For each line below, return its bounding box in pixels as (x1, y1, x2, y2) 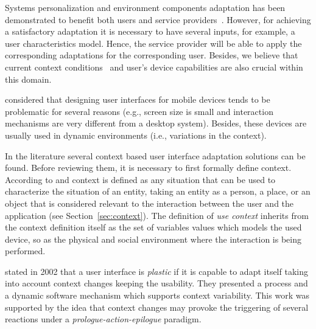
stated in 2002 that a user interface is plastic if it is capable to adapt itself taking (5, 265, 308, 277)
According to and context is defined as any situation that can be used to (5, 173, 276, 185)
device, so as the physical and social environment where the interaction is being (5, 232, 301, 245)
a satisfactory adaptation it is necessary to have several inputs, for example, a (5, 25, 295, 38)
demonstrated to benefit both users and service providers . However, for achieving (5, 13, 311, 26)
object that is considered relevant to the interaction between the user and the (5, 196, 294, 209)
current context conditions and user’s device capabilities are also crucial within (5, 60, 303, 73)
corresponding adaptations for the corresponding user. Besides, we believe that (5, 49, 298, 61)
